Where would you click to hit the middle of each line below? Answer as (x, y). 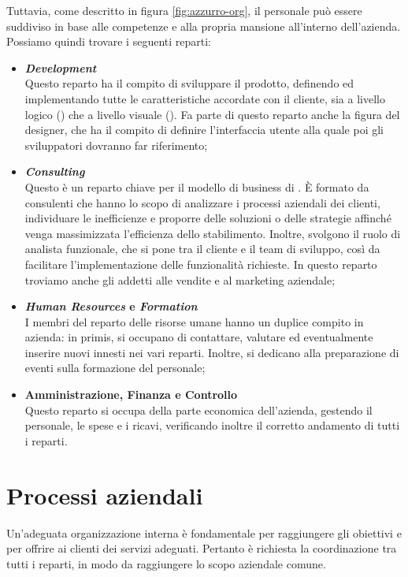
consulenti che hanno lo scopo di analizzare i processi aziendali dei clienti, (202, 202)
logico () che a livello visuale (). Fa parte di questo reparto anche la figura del (212, 114)
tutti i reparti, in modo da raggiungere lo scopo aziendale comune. (166, 563)
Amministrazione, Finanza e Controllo (131, 395)
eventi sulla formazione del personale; (115, 368)
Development (61, 67)
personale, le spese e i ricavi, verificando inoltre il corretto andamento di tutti (212, 425)
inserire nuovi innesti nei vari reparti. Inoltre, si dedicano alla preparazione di (212, 352)
